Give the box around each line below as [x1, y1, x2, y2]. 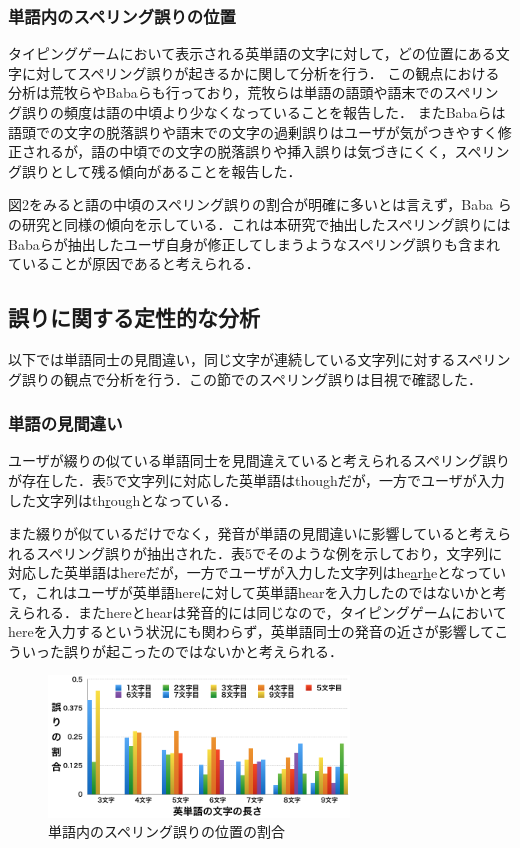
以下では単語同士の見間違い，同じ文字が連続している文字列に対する [8, 348, 456, 369]
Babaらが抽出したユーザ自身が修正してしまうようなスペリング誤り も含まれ [8, 233, 501, 254]
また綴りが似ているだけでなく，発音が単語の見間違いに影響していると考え [8, 523, 498, 544]
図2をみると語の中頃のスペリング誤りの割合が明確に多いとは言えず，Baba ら [8, 194, 512, 215]
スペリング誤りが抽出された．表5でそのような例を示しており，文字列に [35, 542, 503, 563]
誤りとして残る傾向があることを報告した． [21, 160, 302, 181]
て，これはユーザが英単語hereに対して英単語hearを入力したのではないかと [8, 581, 493, 602]
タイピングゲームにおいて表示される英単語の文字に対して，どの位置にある [8, 43, 496, 64]
